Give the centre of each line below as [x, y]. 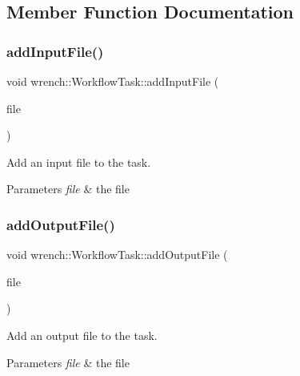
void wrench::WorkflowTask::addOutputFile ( [117, 255]
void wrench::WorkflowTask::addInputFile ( [113, 81]
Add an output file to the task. [82, 335]
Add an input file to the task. [79, 162]
